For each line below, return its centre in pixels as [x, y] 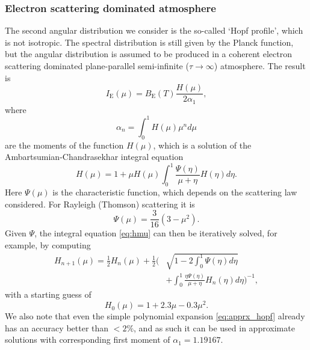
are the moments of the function [64, 145]
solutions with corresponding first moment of [88, 339]
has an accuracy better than [57, 327]
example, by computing [48, 244]
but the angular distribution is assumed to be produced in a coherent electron [148, 54]
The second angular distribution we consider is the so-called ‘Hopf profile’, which [154, 30]
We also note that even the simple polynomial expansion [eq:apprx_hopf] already [155, 316]
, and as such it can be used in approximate [214, 327]
